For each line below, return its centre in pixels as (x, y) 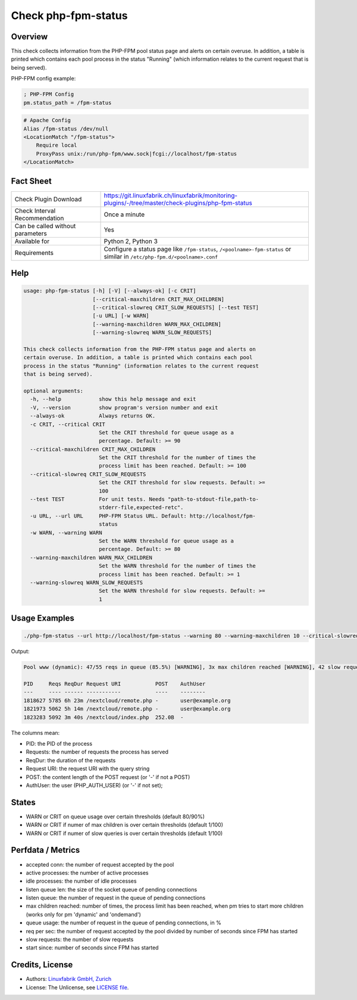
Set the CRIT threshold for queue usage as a (166, 432)
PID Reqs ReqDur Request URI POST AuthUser (115, 684)
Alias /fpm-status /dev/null (66, 129)
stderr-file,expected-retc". (141, 507)
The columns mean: (35, 733)
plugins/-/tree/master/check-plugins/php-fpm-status (178, 203)
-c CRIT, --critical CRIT (68, 424)
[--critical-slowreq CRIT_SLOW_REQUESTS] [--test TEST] (176, 308)
